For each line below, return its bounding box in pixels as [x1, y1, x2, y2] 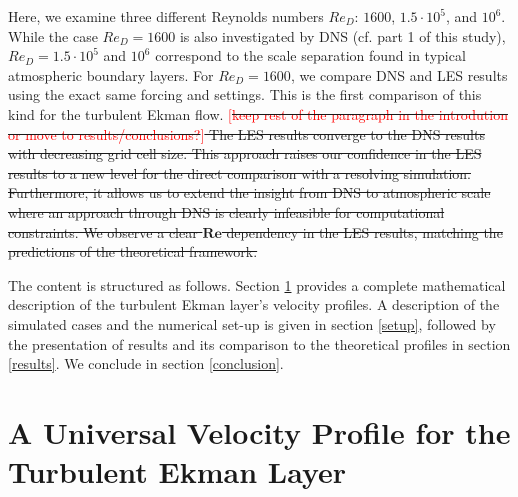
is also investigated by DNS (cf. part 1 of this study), [179, 25, 506, 46]
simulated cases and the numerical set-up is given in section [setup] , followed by [8, 313, 496, 334]
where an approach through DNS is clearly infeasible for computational [8, 201, 445, 222]
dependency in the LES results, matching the [226, 221, 503, 242]
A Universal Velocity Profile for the [8, 411, 511, 452]
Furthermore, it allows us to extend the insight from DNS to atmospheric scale [8, 182, 491, 203]
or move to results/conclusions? [8, 123, 201, 144]
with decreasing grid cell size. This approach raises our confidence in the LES [8, 143, 482, 164]
